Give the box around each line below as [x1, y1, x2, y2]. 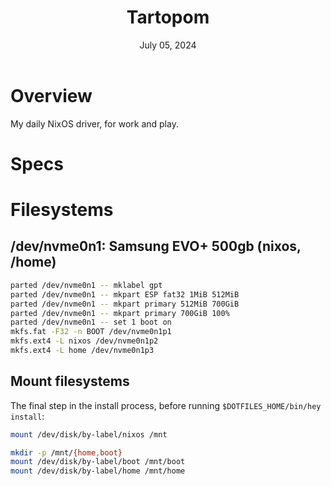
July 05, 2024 [139, 39, 197, 51]
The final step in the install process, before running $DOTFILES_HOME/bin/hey [10, 399, 322, 411]
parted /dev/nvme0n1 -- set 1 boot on [10, 317, 172, 328]
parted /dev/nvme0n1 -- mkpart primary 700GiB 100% [10, 308, 230, 318]
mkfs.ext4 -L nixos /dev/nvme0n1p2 [10, 336, 159, 346]
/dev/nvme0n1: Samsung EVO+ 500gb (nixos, [10, 238, 302, 255]
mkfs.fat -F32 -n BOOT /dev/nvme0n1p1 [10, 327, 172, 337]
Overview [10, 84, 93, 107]
